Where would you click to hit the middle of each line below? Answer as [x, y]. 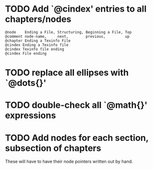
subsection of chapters [53, 148]
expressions [30, 116]
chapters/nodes [38, 19]
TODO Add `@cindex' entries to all [76, 9]
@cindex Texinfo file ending [35, 49]
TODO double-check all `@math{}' [76, 105]
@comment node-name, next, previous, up [67, 36]
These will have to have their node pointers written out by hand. [69, 162]
